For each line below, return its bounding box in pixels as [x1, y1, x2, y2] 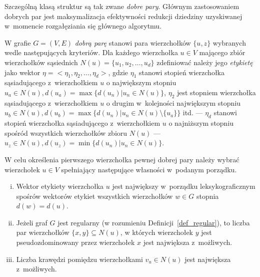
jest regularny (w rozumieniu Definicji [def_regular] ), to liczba [57, 217, 250, 227]
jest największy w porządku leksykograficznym [112, 181, 255, 191]
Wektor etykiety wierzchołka [16, 181, 104, 191]
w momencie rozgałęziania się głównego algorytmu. [4, 21, 162, 31]
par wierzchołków [16, 227, 69, 237]
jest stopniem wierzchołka [176, 87, 256, 97]
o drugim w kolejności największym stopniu [106, 97, 241, 108]
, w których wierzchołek [120, 227, 193, 237]
